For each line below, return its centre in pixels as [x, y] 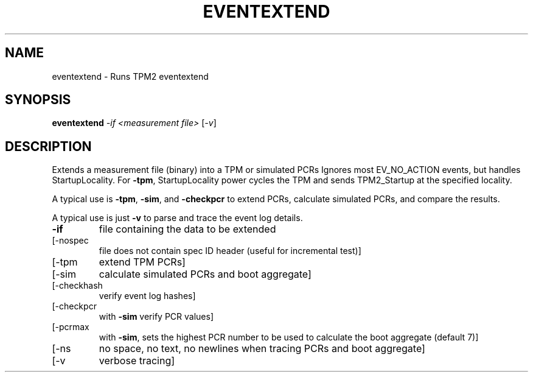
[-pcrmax [71, 327]
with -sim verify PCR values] [156, 317]
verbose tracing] [137, 361]
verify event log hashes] [147, 296]
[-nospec [70, 241]
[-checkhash [77, 286]
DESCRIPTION [48, 146]
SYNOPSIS [38, 100]
